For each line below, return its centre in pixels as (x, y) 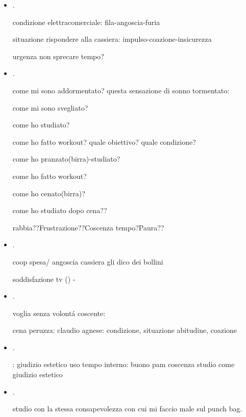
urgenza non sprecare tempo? (58, 56)
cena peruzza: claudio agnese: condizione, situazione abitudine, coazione (125, 330)
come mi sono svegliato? (50, 107)
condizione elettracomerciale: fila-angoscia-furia (86, 22)
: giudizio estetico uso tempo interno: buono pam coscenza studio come (124, 364)
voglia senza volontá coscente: (59, 313)
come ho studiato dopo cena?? (60, 210)
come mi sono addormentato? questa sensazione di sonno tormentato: (121, 90)
